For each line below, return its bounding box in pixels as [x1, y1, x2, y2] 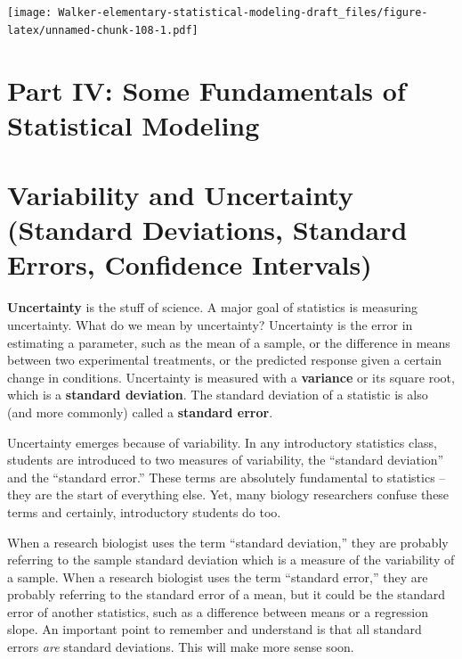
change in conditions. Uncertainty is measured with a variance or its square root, [7, 367, 455, 386]
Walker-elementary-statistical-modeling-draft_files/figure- [58, 6, 428, 19]
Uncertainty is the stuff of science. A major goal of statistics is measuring [7, 298, 417, 317]
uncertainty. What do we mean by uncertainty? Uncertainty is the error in [7, 315, 413, 334]
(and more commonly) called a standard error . [7, 402, 273, 421]
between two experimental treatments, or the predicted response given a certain [7, 350, 442, 369]
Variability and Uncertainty [7, 177, 354, 213]
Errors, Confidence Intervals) [7, 246, 372, 283]
